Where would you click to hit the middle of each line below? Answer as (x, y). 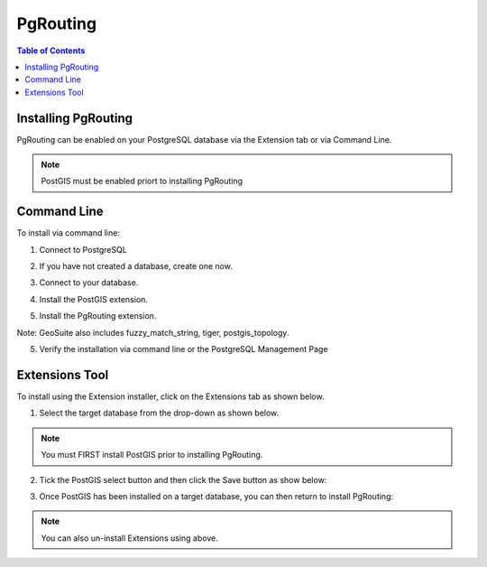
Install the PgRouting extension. (98, 316)
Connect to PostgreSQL (83, 249)
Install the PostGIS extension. (94, 299)
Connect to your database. (89, 283)
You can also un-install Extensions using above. (129, 538)
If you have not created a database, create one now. (136, 266)
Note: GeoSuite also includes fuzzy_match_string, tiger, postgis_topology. (153, 332)
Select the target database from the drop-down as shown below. (159, 413)
